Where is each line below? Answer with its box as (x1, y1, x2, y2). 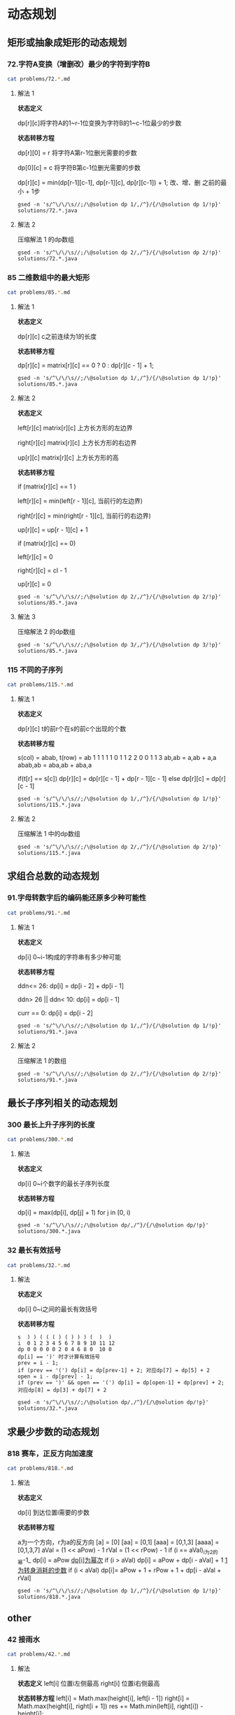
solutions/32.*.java (17, 1405, 78, 1412)
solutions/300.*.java (17, 1228, 80, 1235)
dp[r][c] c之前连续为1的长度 (17, 332, 97, 340)
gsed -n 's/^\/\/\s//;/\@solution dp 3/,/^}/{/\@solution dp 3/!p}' (17, 641, 222, 648)
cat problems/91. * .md (7, 909, 71, 917)
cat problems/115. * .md (7, 682, 73, 689)
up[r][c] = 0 (17, 579, 51, 588)
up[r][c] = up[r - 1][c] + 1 (17, 525, 89, 534)
